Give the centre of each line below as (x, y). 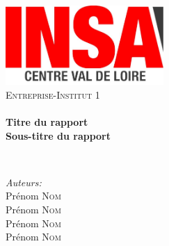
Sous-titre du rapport (58, 135)
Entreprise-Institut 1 (53, 94)
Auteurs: (24, 182)
